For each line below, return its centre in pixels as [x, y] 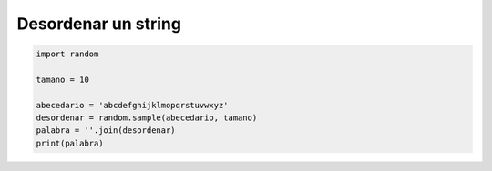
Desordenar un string [99, 24]
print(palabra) [70, 143]
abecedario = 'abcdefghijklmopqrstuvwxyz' [132, 105]
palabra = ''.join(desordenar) [106, 131]
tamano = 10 [63, 79]
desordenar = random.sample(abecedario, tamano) [147, 118]
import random [67, 54]
